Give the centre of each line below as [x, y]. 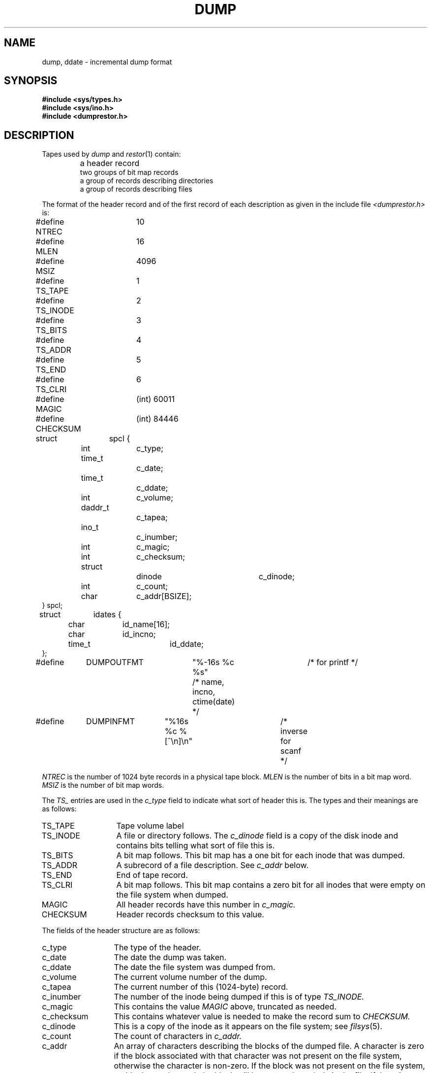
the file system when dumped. [172, 895]
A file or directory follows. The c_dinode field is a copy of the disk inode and [257, 836]
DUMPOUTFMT [115, 662]
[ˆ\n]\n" [179, 741]
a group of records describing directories [147, 181]
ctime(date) [214, 702]
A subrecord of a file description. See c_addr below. [213, 865]
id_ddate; [187, 644]
